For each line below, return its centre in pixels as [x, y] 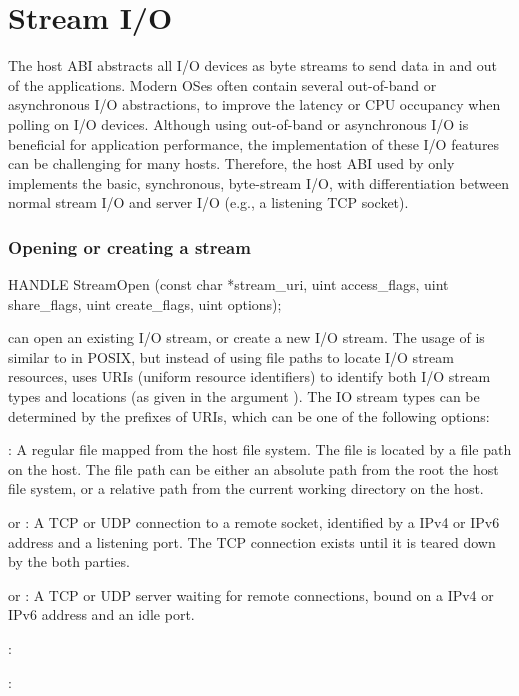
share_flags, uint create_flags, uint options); [145, 303]
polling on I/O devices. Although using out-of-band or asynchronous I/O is [238, 123]
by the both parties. [69, 561]
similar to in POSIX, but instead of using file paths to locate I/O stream [231, 356]
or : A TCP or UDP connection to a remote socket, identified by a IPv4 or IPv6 [254, 522]
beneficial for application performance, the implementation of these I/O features [254, 143]
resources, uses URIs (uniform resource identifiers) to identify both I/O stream [249, 376]
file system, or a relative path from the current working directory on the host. [246, 488]
